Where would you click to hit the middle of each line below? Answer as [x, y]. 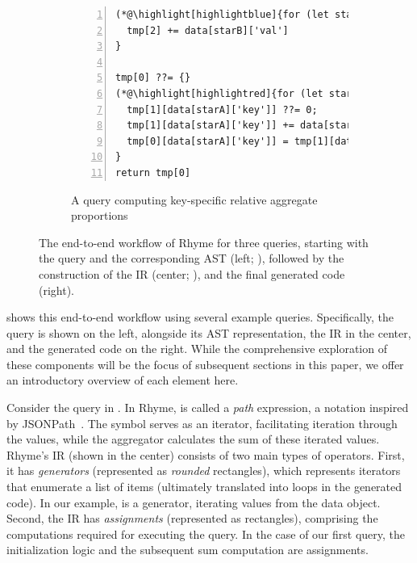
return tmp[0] [153, 172]
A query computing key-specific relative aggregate [194, 199]
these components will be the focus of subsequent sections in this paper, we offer [205, 364]
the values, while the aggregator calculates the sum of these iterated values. [193, 439]
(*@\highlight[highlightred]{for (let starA [237, 93]
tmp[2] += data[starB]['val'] [208, 30]
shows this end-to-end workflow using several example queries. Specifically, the [200, 317]
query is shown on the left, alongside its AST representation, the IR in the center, [209, 332]
